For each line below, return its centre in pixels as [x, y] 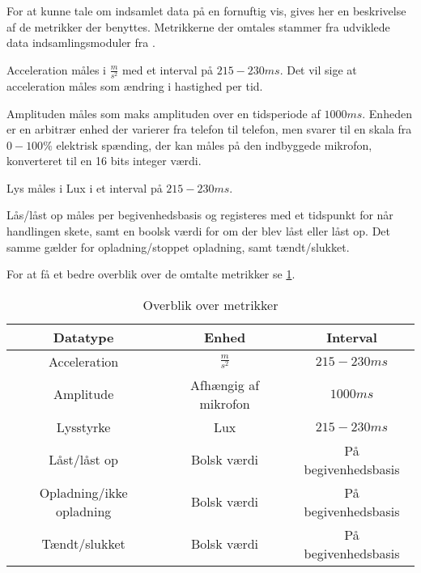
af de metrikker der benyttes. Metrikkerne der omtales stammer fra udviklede [198, 26]
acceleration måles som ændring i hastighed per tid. [135, 85]
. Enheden [387, 113]
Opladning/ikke [83, 492]
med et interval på [167, 69]
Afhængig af [225, 384]
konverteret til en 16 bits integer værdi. [104, 161]
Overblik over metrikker [210, 304]
